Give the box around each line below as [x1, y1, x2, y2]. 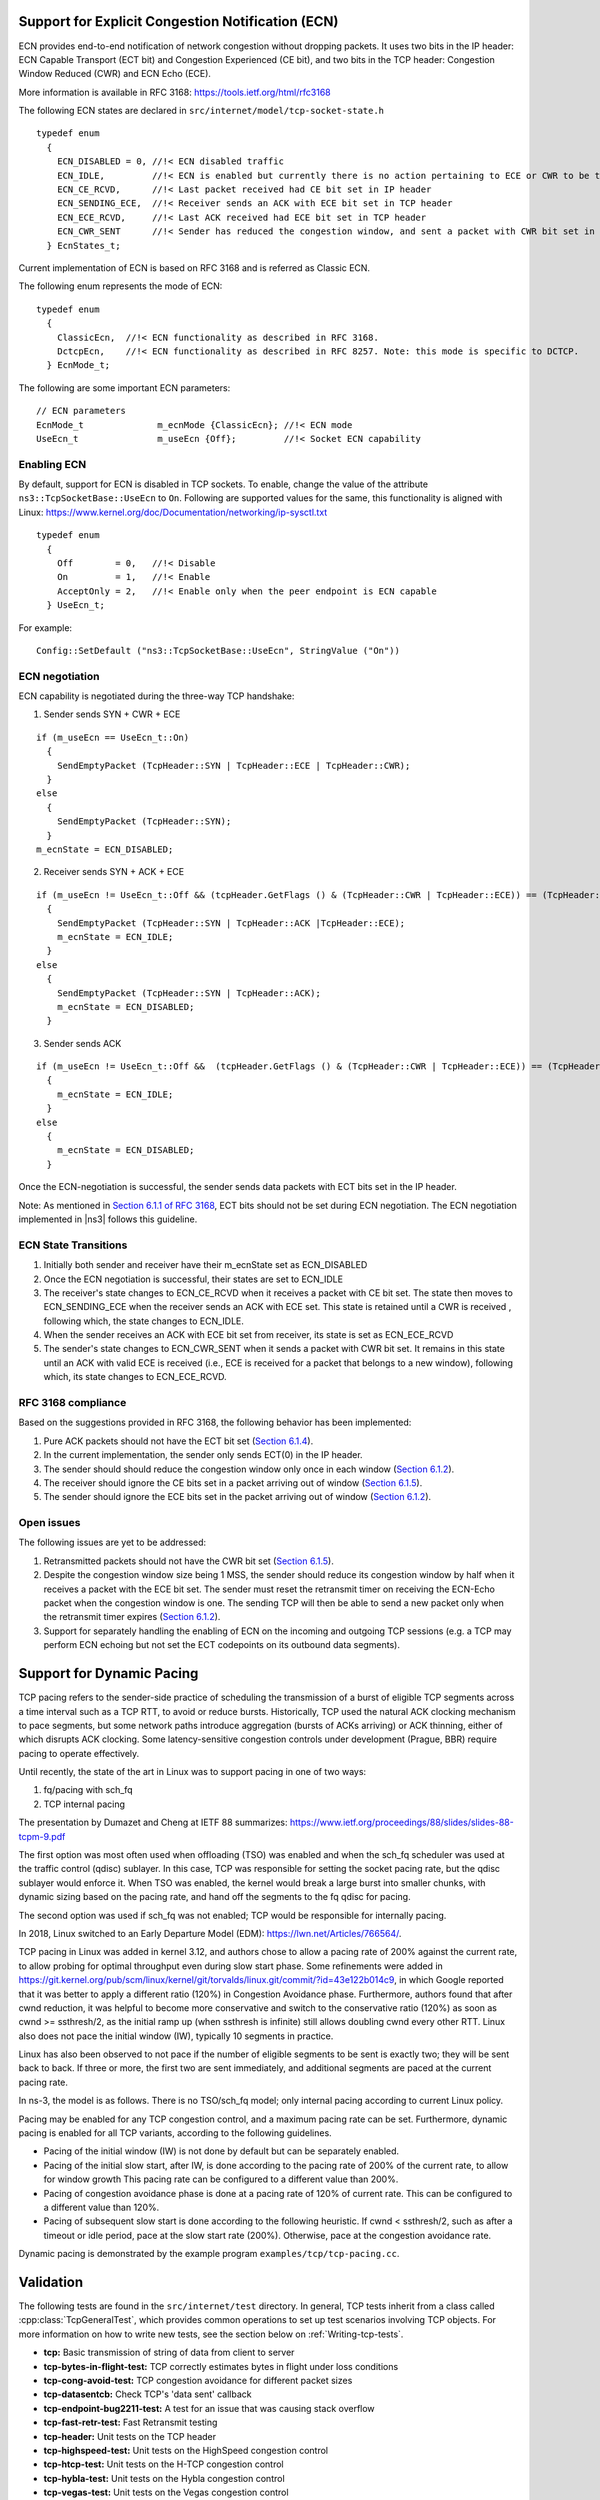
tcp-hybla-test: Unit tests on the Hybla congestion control [43, 2472, 285, 2484]
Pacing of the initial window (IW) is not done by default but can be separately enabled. [43, 2145, 400, 2157]
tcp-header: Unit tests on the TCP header [43, 2430, 217, 2442]
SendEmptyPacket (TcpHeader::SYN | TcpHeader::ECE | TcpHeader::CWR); [56, 760, 411, 771]
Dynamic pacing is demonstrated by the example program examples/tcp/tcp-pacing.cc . [18, 2248, 400, 2260]
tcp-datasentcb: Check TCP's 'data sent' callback [43, 2388, 252, 2400]
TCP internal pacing [43, 1798, 125, 1810]
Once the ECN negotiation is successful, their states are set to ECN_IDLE [43, 1273, 344, 1285]
